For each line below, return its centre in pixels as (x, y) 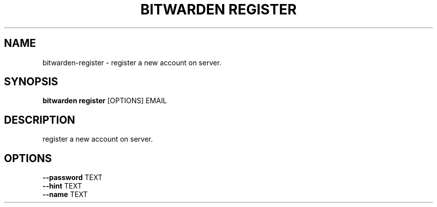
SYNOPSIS (31, 82)
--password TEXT (73, 178)
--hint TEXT (62, 186)
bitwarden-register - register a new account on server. (132, 62)
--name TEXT (65, 195)
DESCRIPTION (40, 120)
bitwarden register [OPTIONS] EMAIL (105, 101)
